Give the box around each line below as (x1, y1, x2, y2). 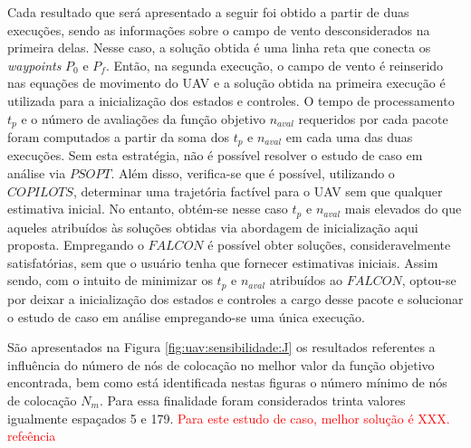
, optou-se (401, 271, 457, 290)
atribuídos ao (269, 271, 343, 290)
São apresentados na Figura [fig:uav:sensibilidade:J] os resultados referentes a (7, 338, 436, 357)
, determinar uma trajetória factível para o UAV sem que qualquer (72, 181, 443, 200)
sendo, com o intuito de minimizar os (7, 271, 213, 290)
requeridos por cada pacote (298, 109, 448, 128)
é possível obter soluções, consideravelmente (207, 235, 451, 254)
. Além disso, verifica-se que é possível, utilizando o (111, 164, 395, 183)
